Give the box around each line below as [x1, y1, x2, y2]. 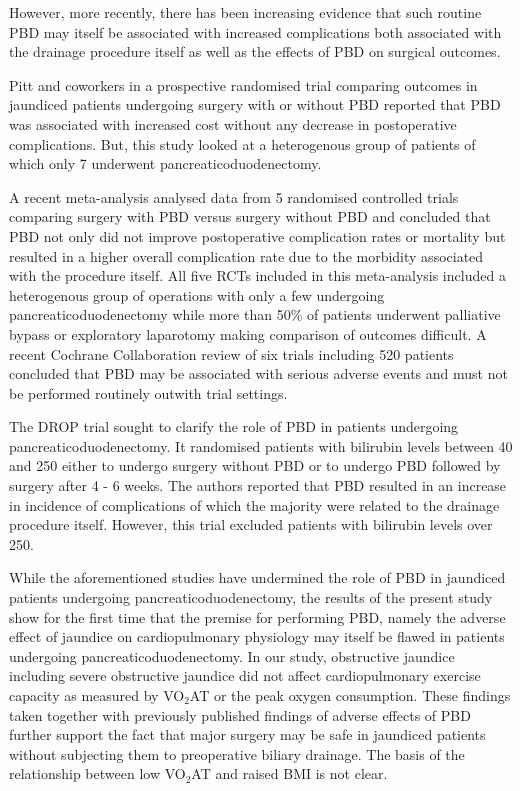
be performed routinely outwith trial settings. [9, 382, 288, 403]
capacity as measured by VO [9, 685, 185, 705]
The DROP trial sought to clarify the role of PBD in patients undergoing [9, 416, 459, 437]
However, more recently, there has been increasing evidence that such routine [9, 2, 482, 22]
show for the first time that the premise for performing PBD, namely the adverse [9, 606, 506, 627]
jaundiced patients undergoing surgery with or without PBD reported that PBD [9, 94, 501, 115]
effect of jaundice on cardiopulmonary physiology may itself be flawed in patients [9, 626, 505, 647]
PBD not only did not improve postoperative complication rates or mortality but [9, 225, 506, 246]
